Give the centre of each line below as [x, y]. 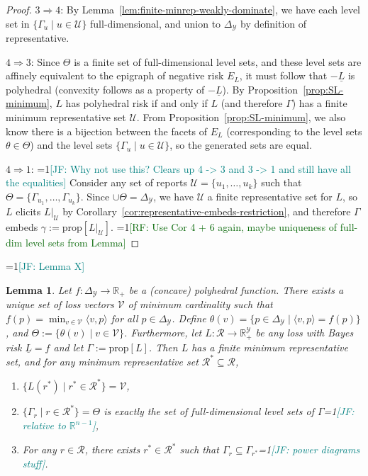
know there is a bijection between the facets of [107, 131]
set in [18, 23]
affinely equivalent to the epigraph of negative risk [115, 75]
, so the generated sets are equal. [241, 145]
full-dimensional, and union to [156, 23]
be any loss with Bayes [305, 333]
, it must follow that [283, 75]
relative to [44, 425]
